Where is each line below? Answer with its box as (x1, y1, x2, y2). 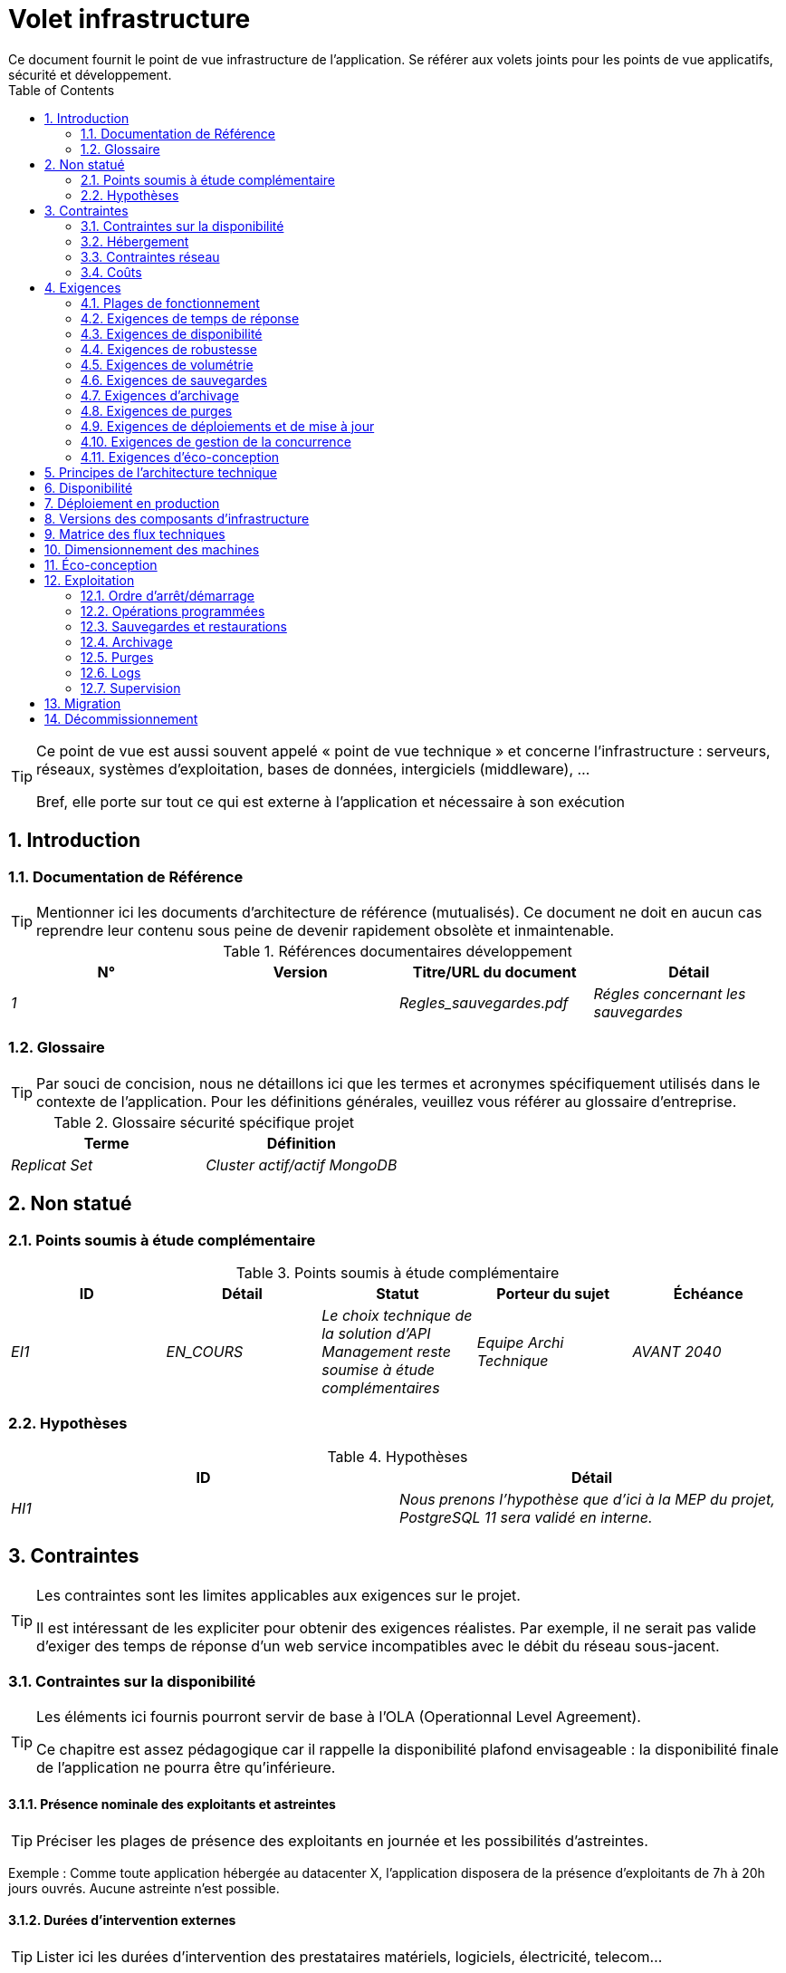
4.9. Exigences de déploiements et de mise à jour (81, 418, 375, 434)
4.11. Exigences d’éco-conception (81, 448, 280, 465)
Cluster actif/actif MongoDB (206, 1155, 398, 1174)
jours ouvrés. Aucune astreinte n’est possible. (8, 1880, 280, 1896)
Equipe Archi (476, 1333, 564, 1352)
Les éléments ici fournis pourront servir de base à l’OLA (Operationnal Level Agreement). (36, 1708, 641, 1727)
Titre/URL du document (412, 962, 577, 981)
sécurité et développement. (8, 66, 172, 82)
